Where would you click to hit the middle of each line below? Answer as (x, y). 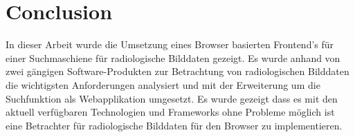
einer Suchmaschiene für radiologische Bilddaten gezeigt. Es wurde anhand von (173, 57)
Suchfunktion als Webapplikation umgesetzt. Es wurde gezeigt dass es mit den (172, 98)
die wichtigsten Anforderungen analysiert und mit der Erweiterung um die (163, 84)
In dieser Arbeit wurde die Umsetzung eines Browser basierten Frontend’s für (170, 44)
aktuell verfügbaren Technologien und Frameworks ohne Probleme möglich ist (170, 112)
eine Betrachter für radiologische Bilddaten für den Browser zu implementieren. (174, 125)
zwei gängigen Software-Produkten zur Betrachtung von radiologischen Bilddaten (177, 71)
